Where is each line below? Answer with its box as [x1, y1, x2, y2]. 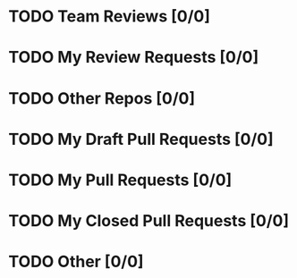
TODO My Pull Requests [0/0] [8, 170, 233, 190]
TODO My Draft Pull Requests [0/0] [8, 129, 274, 149]
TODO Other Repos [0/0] [8, 88, 196, 108]
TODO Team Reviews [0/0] [8, 6, 211, 27]
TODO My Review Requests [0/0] [8, 47, 259, 68]
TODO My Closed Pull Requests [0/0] [8, 211, 290, 232]
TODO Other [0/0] [8, 252, 144, 272]
